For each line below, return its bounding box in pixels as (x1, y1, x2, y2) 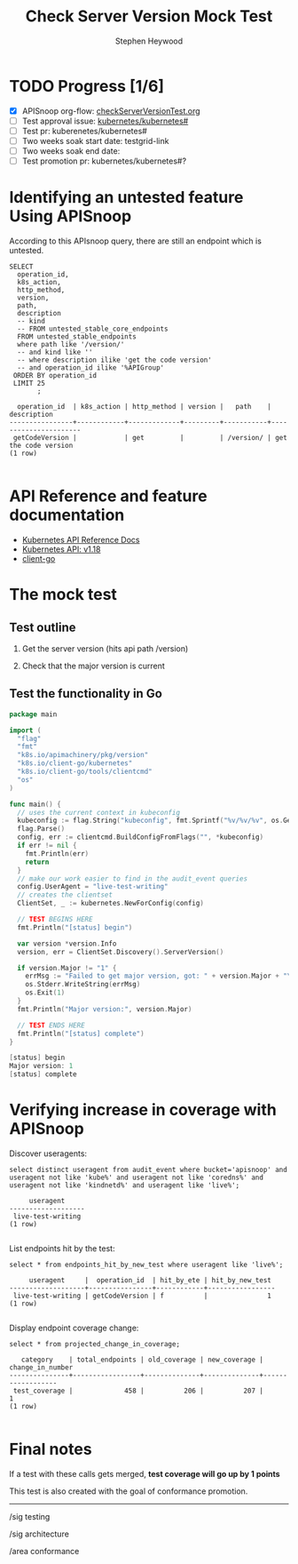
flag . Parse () (17, 825, 66, 834)
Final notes (9, 1440, 92, 1459)
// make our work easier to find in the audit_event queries (17, 874, 248, 883)
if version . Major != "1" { (17, 963, 117, 972)
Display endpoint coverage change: (9, 1322, 139, 1333)
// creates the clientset (17, 890, 114, 899)
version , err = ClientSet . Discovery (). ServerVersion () (17, 947, 224, 956)
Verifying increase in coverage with (9, 1100, 277, 1121)
